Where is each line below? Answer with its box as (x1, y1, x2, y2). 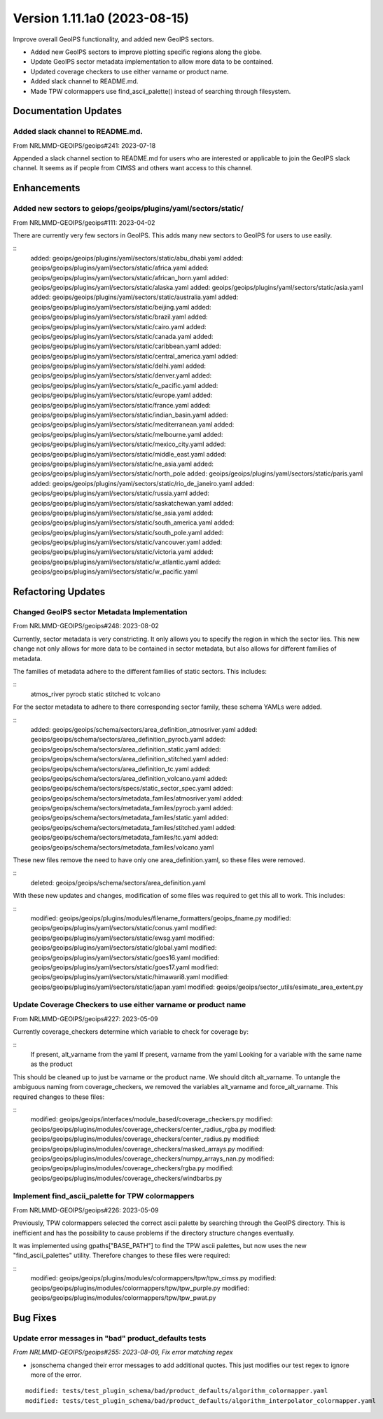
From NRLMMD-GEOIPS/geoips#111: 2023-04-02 (13, 218, 155, 227)
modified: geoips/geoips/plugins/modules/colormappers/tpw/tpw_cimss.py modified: (30, 1274, 277, 1282)
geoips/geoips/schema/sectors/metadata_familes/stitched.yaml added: (30, 823, 236, 831)
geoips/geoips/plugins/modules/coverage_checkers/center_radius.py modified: (30, 1135, 260, 1143)
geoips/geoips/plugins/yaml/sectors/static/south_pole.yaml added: (30, 528, 224, 537)
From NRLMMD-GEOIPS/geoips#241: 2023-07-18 (13, 141, 156, 150)
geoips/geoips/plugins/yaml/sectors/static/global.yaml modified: (30, 943, 217, 952)
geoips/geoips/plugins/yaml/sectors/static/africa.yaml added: (30, 263, 209, 272)
